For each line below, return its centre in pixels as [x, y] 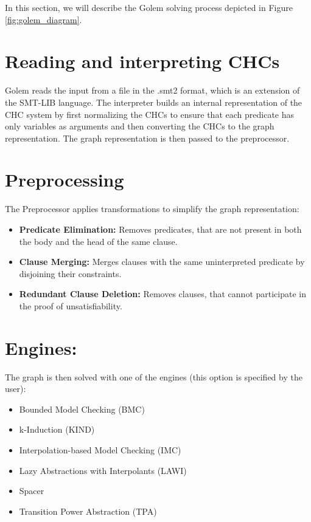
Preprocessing [65, 180]
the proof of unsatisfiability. [71, 305]
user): [16, 389]
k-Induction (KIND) [57, 429]
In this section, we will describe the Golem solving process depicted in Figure [149, 7]
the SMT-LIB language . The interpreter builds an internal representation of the [154, 102]
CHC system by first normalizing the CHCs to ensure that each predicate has [150, 114]
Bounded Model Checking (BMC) [82, 409]
